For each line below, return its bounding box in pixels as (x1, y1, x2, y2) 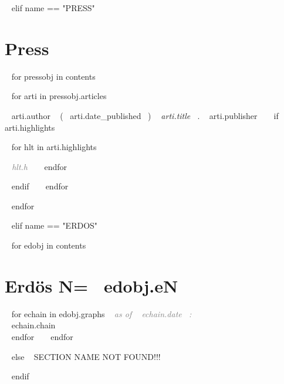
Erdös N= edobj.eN (5, 273, 178, 297)
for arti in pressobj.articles (11, 90, 107, 102)
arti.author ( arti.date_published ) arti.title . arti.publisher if (11, 109, 279, 121)
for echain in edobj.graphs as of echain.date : (11, 307, 192, 320)
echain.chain (11, 319, 56, 331)
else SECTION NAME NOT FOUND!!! (11, 350, 161, 362)
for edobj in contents (11, 239, 86, 252)
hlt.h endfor (12, 160, 67, 172)
